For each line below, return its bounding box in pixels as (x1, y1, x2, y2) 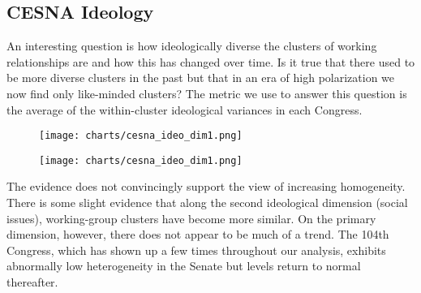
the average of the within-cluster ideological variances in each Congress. (6, 101, 363, 118)
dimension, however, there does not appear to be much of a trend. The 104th (6, 226, 389, 243)
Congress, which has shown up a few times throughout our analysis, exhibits (6, 241, 386, 258)
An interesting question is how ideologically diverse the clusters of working (6, 37, 377, 54)
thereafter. (6, 274, 58, 291)
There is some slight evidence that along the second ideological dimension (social (6, 194, 408, 211)
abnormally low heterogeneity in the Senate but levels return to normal (6, 257, 361, 274)
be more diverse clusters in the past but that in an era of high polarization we (6, 69, 395, 86)
